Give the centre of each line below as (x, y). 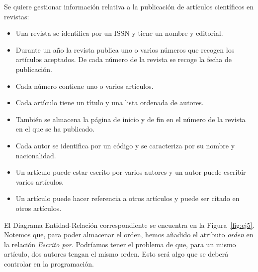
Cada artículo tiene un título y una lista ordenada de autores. (110, 102)
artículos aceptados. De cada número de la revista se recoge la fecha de (124, 59)
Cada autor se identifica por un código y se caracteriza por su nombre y (125, 145)
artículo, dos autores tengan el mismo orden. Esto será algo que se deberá (116, 254)
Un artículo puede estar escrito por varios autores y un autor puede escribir (131, 172)
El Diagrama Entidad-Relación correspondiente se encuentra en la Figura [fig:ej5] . (129, 225)
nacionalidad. (36, 155)
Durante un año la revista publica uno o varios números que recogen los (125, 49)
